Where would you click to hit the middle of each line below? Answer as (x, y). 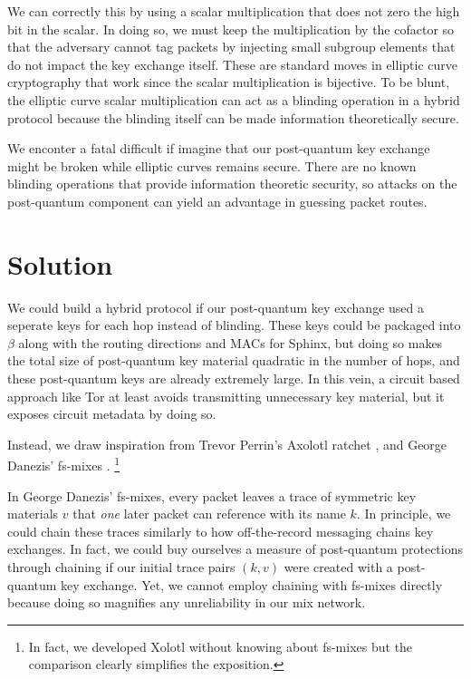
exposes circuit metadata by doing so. (112, 414)
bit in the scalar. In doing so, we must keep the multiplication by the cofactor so (231, 29)
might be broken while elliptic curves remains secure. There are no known (212, 165)
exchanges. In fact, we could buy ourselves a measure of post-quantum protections (235, 549)
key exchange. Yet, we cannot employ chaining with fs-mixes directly (252, 584)
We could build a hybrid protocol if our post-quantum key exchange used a (216, 307)
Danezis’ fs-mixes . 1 (64, 464)
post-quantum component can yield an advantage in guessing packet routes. (217, 201)
